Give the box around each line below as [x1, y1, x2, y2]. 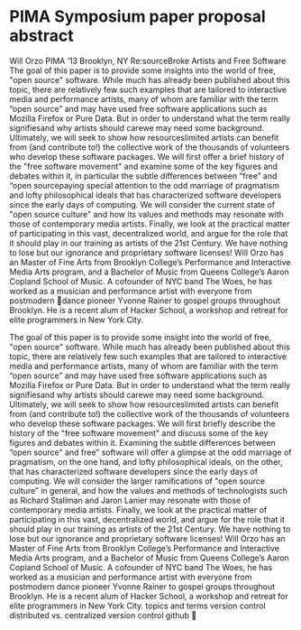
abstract [9, 25, 74, 46]
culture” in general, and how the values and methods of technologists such [9, 485, 288, 496]
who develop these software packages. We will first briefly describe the [9, 418, 277, 429]
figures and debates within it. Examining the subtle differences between [9, 437, 277, 448]
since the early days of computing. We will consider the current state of [9, 199, 276, 209]
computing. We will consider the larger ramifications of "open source [9, 476, 266, 486]
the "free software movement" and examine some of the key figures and [9, 161, 278, 171]
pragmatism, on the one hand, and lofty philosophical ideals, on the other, [9, 456, 283, 467]
